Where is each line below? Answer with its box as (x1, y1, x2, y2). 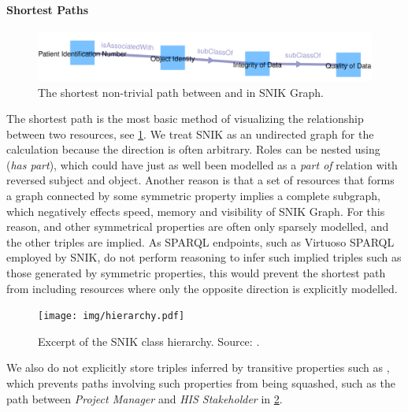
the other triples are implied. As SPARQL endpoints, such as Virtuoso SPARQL (6, 233, 395, 250)
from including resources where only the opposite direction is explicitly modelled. (6, 280, 398, 296)
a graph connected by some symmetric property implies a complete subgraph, (6, 187, 380, 204)
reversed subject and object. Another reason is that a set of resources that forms (6, 172, 395, 188)
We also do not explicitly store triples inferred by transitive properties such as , (6, 359, 390, 376)
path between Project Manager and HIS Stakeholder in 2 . (6, 390, 283, 406)
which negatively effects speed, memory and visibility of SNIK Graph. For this (6, 202, 385, 219)
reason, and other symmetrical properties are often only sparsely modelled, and (6, 218, 389, 235)
